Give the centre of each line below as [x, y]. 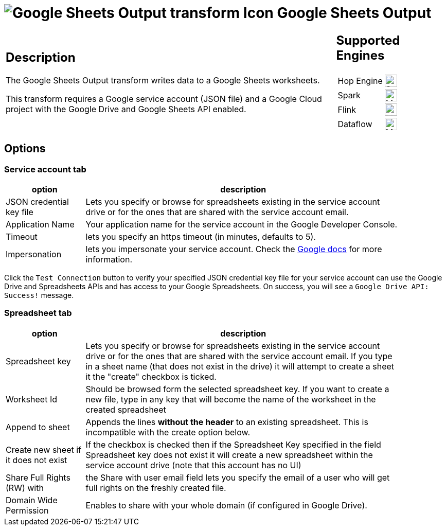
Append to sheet [38, 427]
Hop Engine [360, 81]
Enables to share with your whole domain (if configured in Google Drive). [226, 505]
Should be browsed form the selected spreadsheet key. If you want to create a [237, 389]
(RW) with [25, 488]
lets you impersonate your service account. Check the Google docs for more [234, 249]
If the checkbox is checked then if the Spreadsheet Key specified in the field [233, 444]
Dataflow [355, 124]
